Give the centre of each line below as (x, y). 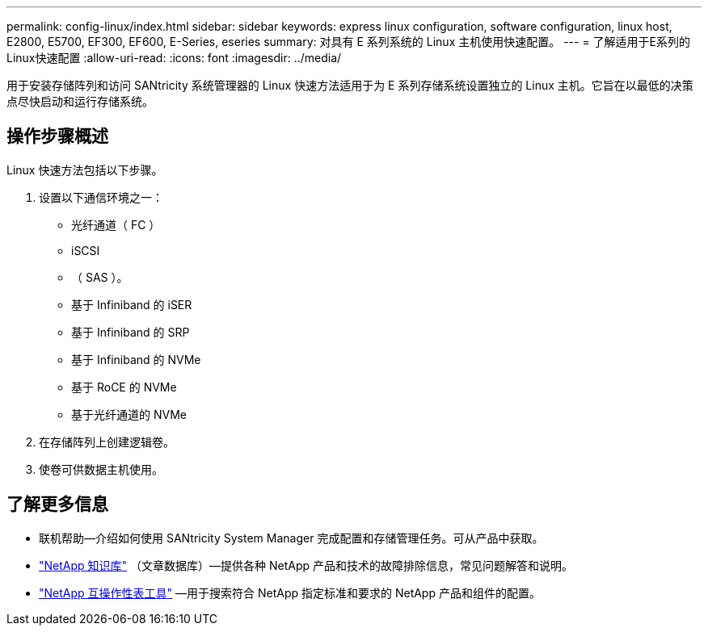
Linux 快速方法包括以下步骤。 (85, 170)
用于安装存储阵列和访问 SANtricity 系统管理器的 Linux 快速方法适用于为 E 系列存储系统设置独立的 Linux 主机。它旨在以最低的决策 (350, 85)
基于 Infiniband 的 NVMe (136, 359)
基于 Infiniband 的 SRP (131, 332)
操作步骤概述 (57, 136)
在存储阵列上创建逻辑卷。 (107, 442)
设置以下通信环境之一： (101, 197)
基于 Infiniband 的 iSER (132, 304)
